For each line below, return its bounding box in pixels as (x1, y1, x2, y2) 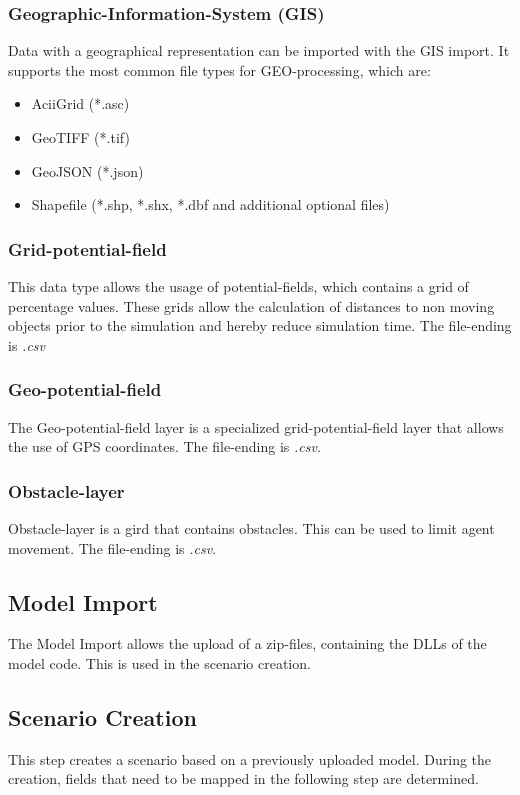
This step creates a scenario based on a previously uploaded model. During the (8, 748, 492, 769)
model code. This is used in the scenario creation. (8, 652, 311, 673)
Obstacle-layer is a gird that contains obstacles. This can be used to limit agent (8, 518, 495, 538)
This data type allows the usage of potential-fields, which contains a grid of (8, 276, 469, 296)
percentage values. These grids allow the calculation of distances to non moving (8, 295, 495, 316)
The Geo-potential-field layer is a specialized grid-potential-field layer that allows (8, 416, 504, 437)
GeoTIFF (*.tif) (31, 127, 130, 147)
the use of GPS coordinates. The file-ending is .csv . (8, 436, 321, 457)
